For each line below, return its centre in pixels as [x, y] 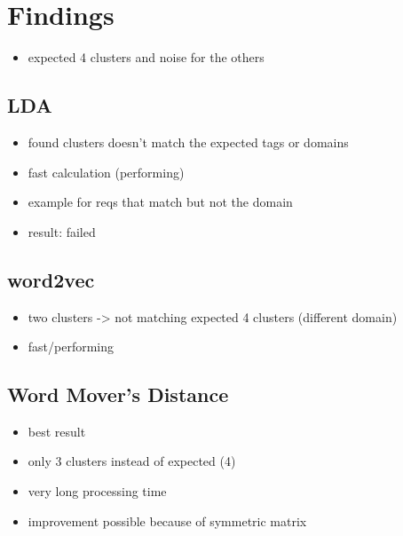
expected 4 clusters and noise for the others [146, 57]
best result [57, 431]
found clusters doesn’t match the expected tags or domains [188, 142]
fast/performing [71, 347]
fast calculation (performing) [106, 172]
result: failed [62, 231]
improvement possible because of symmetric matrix [167, 520]
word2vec [51, 279]
